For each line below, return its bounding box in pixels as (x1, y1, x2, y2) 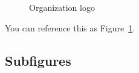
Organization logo (29, 1, 95, 13)
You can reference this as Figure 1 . (5, 21, 135, 34)
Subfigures (5, 51, 71, 69)
